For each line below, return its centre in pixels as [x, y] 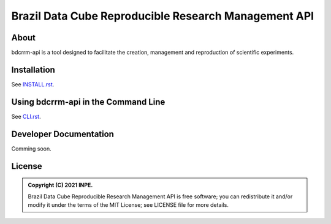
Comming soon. [31, 148]
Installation [33, 69]
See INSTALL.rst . [33, 84]
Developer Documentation [63, 134]
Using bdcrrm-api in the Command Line [88, 102]
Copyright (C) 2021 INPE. [60, 185]
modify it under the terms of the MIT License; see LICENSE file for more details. [128, 204]
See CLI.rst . [26, 116]
